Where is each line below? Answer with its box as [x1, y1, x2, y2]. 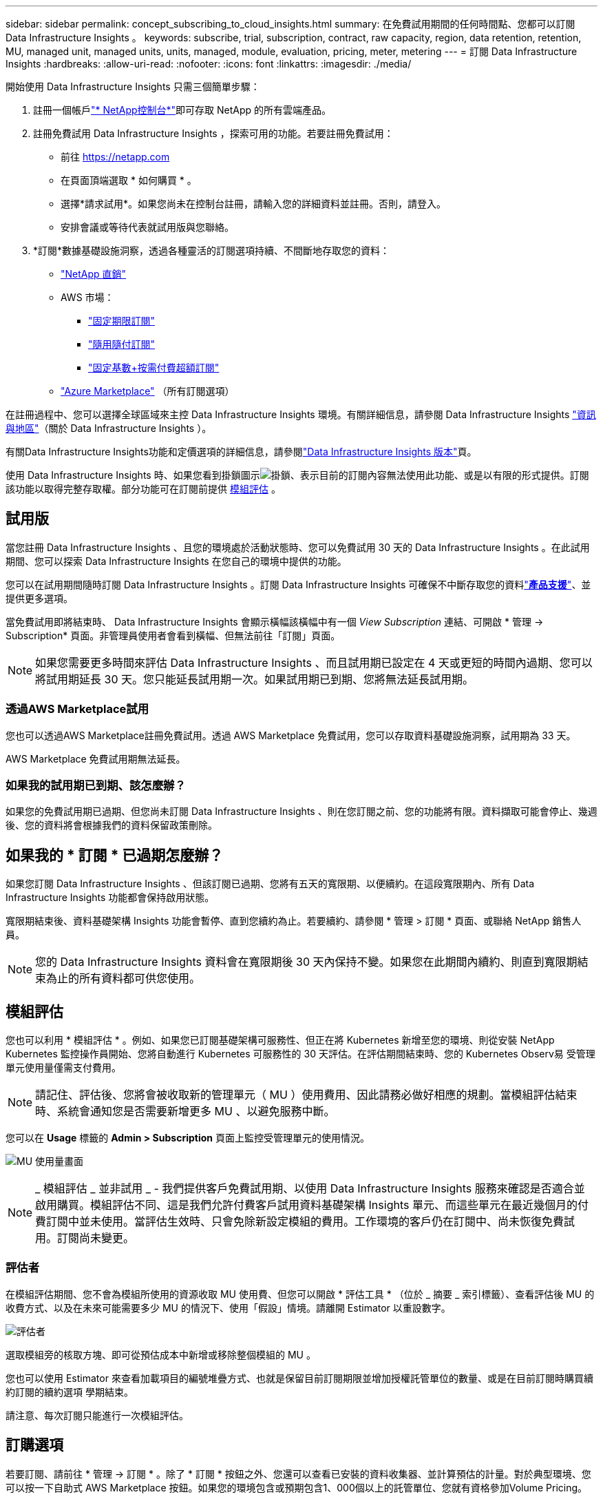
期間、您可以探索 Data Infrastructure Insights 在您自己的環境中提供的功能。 [6, 555, 347, 567]
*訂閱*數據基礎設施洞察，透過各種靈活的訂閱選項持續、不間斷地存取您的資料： [33, 245, 390, 256]
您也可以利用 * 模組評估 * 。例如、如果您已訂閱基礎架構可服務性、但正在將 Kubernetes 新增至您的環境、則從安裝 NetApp [6, 1034, 555, 1046]
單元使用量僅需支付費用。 [6, 1062, 121, 1074]
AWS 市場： [61, 291, 114, 303]
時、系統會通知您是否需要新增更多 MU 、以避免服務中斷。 [35, 1104, 335, 1119]
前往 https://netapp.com [61, 151, 170, 163]
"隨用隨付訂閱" [88, 338, 156, 350]
